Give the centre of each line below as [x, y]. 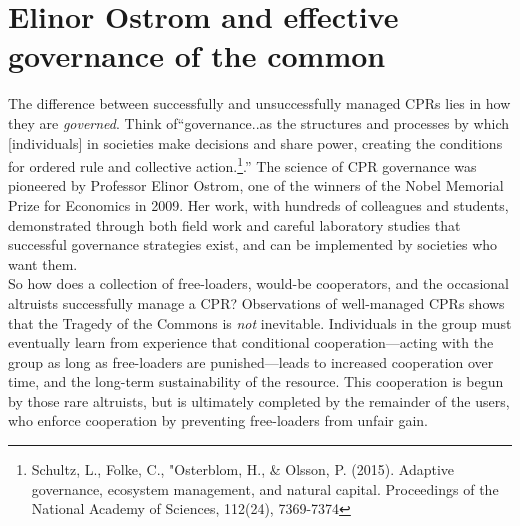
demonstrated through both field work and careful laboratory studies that [234, 224]
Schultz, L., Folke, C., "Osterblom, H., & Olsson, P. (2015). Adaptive [243, 469]
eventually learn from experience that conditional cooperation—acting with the [251, 342]
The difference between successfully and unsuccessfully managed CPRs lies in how [259, 103]
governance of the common [197, 55]
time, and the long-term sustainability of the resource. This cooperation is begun [256, 381]
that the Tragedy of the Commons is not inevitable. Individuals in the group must [260, 322]
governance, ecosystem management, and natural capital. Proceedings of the [265, 488]
